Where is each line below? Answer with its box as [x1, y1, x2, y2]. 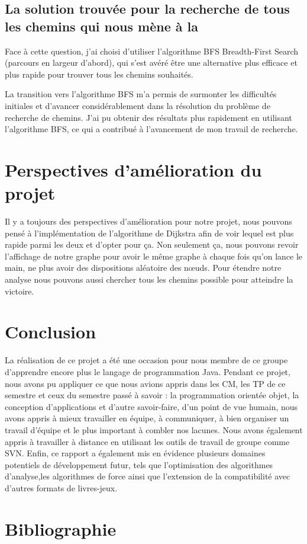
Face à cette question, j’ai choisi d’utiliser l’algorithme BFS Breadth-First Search [5, 44, 299, 57]
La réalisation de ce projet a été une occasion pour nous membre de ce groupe [5, 354, 288, 366]
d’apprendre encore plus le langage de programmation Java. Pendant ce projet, [5, 365, 290, 377]
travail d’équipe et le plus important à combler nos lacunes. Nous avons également [5, 423, 303, 436]
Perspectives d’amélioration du [5, 157, 262, 181]
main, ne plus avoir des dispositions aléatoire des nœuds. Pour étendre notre [5, 261, 282, 274]
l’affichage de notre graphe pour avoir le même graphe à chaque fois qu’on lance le [5, 249, 303, 262]
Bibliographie [5, 516, 117, 540]
